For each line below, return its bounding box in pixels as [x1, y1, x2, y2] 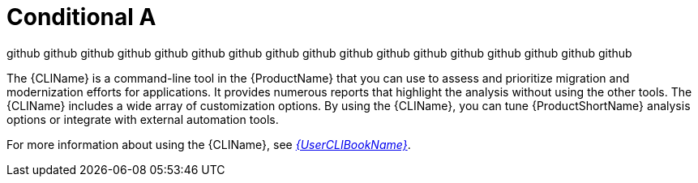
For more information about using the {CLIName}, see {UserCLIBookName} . [6, 137, 411, 151]
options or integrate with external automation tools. [6, 112, 279, 126]
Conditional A [6, 3, 156, 31]
